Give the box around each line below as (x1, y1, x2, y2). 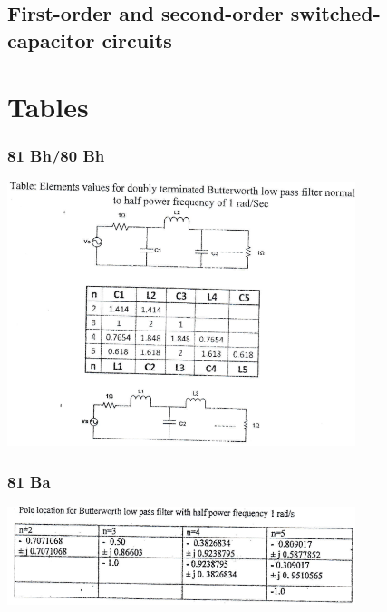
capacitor (7, 25, 95, 54)
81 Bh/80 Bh (7, 144, 105, 167)
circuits (102, 25, 172, 54)
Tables (7, 88, 89, 125)
